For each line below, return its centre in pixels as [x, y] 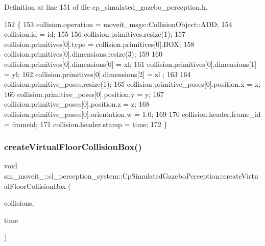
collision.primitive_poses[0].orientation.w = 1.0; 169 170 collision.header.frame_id [132, 114]
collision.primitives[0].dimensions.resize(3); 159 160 [83, 54]
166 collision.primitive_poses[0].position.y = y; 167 [84, 94]
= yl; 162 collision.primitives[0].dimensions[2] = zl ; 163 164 [98, 74]
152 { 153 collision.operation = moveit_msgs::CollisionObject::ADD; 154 [118, 24]
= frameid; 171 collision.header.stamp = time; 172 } [86, 124]
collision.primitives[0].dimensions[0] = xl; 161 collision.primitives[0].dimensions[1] [130, 64]
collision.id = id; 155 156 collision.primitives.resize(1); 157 [95, 34]
